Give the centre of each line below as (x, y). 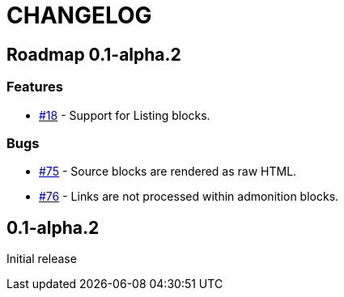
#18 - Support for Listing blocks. (125, 115)
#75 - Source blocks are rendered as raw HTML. (168, 172)
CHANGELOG (79, 15)
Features (35, 87)
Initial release (42, 259)
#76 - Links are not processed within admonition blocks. (189, 197)
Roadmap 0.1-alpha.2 (94, 54)
